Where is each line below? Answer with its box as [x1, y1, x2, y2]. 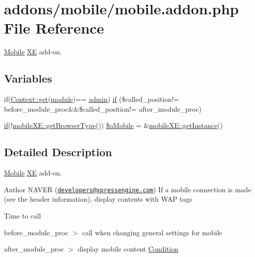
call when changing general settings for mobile [82, 227, 222, 237]
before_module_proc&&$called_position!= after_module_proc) [4, 103, 202, 114]
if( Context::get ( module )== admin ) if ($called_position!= [4, 94, 179, 104]
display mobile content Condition [78, 244, 179, 254]
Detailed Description [4, 144, 112, 160]
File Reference [4, 18, 104, 38]
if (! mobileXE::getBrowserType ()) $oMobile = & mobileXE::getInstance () [4, 120, 223, 130]
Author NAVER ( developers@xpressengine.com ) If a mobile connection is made [4, 184, 252, 194]
